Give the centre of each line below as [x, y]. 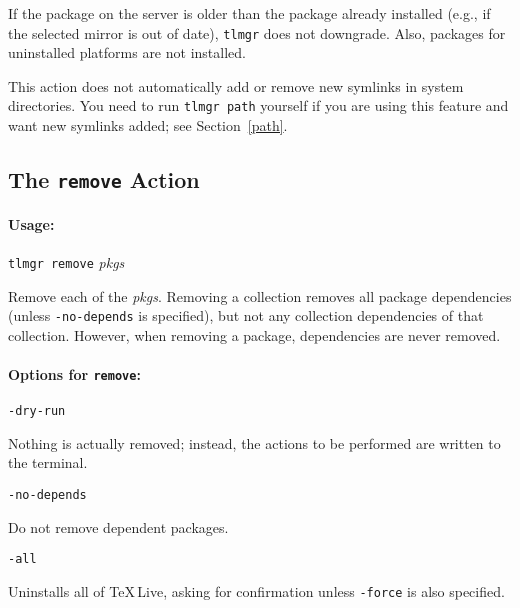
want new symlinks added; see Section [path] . [148, 125]
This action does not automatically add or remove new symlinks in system [236, 85]
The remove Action [104, 179]
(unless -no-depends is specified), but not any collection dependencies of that [246, 315]
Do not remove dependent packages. [118, 526]
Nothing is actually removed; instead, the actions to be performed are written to [254, 442]
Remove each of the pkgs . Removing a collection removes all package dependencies [260, 295]
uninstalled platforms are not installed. [127, 52]
